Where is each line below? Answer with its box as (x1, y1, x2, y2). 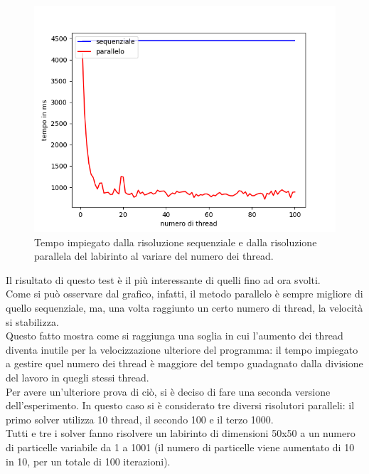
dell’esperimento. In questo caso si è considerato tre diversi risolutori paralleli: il (6, 398, 355, 413)
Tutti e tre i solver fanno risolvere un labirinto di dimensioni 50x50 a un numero (6, 426, 355, 441)
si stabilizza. (6, 314, 59, 329)
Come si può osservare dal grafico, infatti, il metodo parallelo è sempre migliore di (6, 286, 363, 301)
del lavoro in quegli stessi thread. (6, 369, 149, 384)
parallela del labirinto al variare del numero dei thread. (34, 248, 274, 263)
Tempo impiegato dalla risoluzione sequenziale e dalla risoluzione (34, 234, 317, 249)
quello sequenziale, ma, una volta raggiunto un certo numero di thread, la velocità (6, 300, 363, 315)
